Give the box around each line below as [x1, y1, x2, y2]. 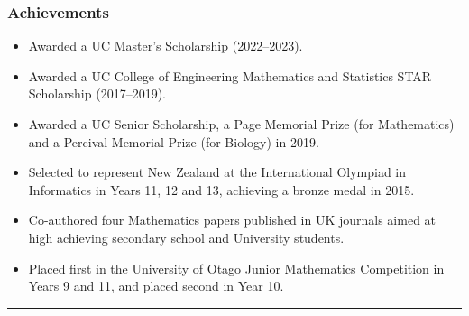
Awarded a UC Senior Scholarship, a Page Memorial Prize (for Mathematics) [28, 115, 455, 133]
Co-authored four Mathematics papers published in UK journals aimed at [28, 210, 437, 229]
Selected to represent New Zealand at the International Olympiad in [28, 163, 407, 181]
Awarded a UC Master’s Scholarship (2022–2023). [28, 36, 303, 55]
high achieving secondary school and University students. [28, 228, 345, 246]
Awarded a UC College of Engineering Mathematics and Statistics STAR [28, 66, 432, 85]
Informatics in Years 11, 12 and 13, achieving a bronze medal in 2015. [28, 180, 415, 199]
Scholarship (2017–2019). [28, 84, 166, 103]
